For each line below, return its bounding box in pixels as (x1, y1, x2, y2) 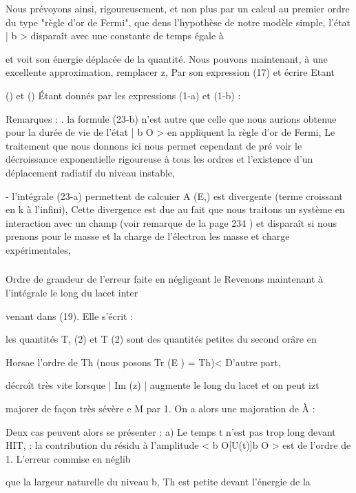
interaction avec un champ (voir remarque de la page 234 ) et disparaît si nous (6, 215, 337, 230)
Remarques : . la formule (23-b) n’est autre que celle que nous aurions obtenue (6, 111, 337, 125)
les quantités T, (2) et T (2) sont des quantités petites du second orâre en (6, 332, 317, 346)
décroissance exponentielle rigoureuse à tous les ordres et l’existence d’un (6, 152, 313, 166)
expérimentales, (6, 242, 71, 256)
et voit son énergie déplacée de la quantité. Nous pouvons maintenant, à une (6, 51, 328, 66)
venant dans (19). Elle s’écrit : (6, 308, 134, 323)
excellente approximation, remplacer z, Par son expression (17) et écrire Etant (6, 65, 335, 79)
